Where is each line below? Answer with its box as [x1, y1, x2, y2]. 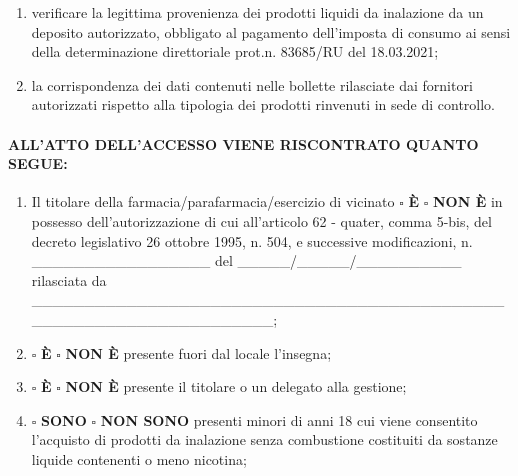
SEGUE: [8, 153, 68, 174]
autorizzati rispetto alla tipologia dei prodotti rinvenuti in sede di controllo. [31, 94, 495, 115]
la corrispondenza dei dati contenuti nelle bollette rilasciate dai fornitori [31, 74, 473, 95]
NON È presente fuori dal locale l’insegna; [65, 342, 332, 363]
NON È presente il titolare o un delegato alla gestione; [65, 376, 407, 397]
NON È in [432, 191, 503, 212]
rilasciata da [31, 269, 107, 290]
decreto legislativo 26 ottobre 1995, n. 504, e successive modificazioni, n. [31, 230, 473, 251]
